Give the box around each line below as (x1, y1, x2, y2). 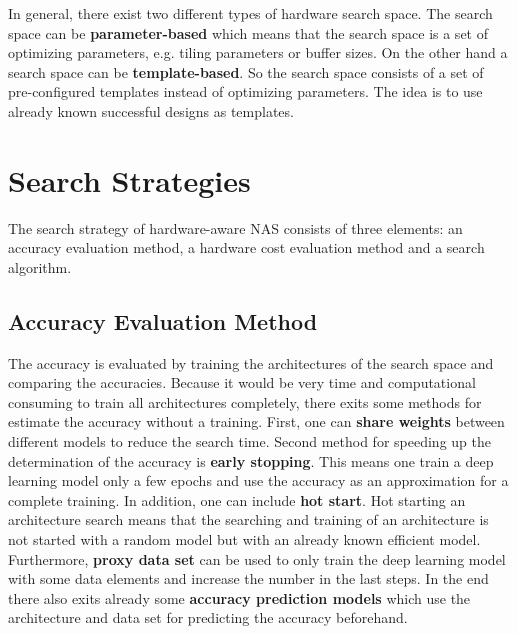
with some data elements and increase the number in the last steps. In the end (8, 568, 489, 589)
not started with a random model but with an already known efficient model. (8, 529, 481, 550)
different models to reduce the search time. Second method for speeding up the (8, 431, 491, 452)
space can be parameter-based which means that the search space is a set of (8, 22, 488, 43)
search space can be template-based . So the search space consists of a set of (8, 61, 484, 82)
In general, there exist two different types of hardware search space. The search (8, 3, 493, 23)
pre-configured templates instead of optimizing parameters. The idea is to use (8, 81, 483, 102)
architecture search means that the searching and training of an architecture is (8, 509, 489, 530)
